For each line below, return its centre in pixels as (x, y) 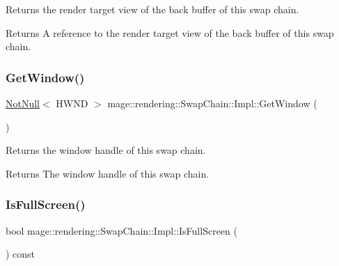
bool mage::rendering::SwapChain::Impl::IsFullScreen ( (121, 230)
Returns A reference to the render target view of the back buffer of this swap (170, 32)
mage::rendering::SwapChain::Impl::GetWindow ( (212, 103)
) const (21, 254)
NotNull (23, 103)
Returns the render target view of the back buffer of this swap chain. (152, 9)
